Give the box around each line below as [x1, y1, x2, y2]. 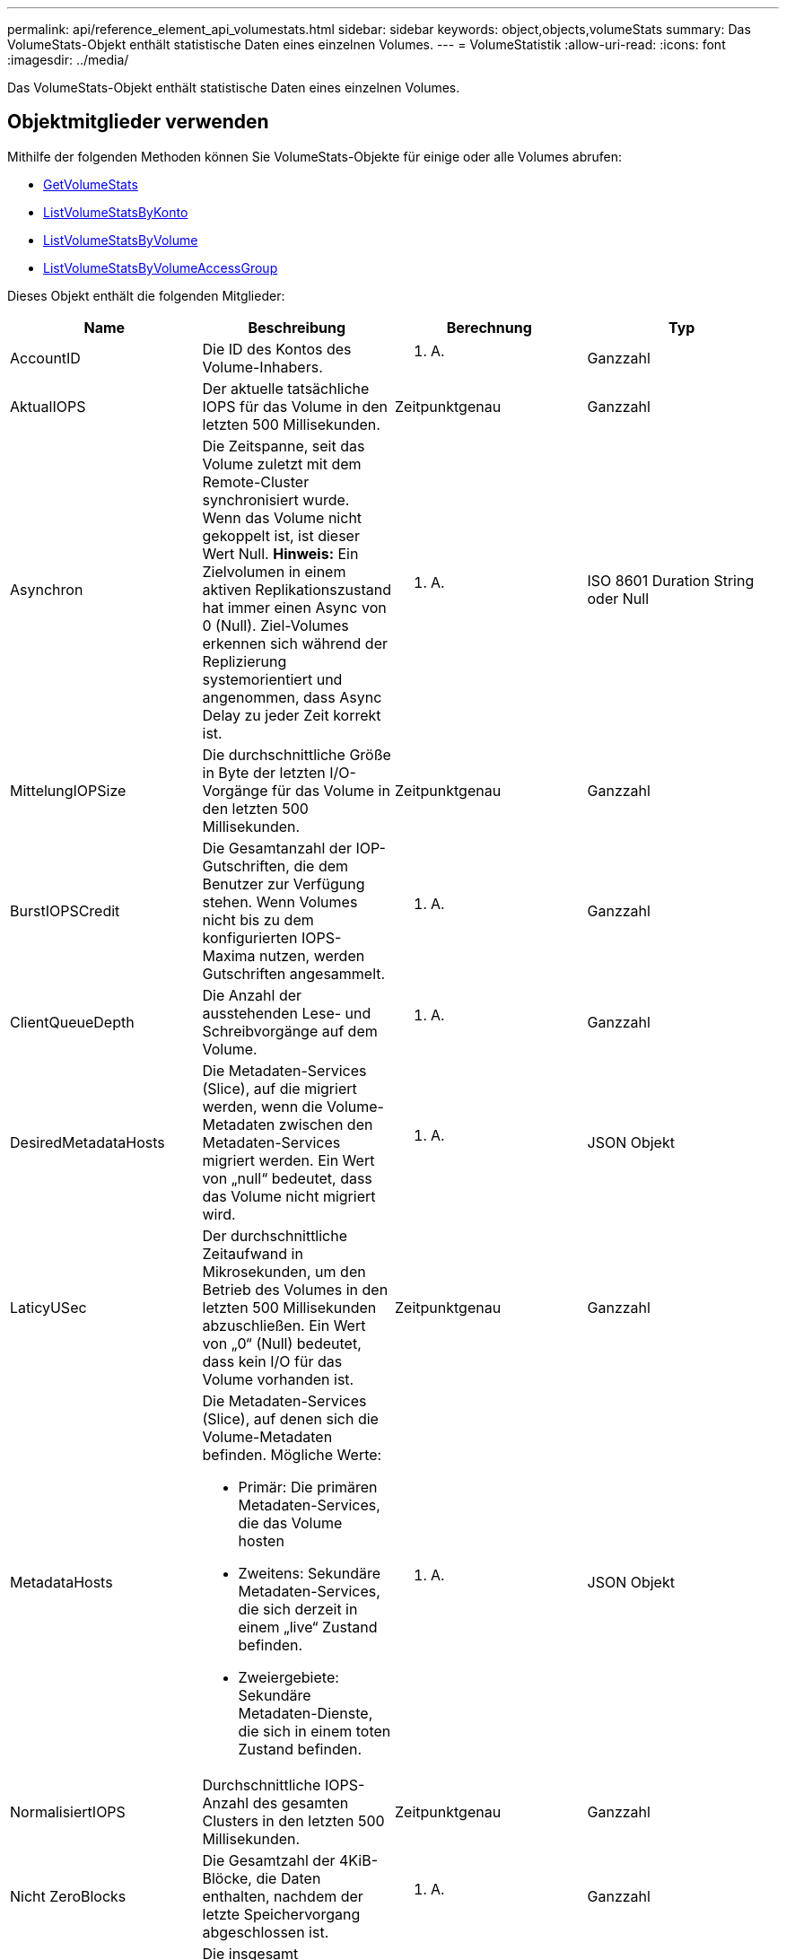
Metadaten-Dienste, [238, 1703, 373, 1722]
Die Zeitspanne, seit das [202, 436, 365, 455]
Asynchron [10, 580, 83, 599]
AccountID [10, 348, 81, 367]
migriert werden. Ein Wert [202, 1151, 375, 1169]
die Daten [256, 1868, 321, 1887]
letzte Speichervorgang [202, 1904, 361, 1923]
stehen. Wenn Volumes [202, 892, 358, 911]
